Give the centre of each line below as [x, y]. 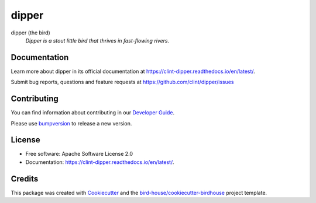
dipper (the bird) [31, 33]
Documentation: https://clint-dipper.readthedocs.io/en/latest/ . [100, 162]
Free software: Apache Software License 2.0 [79, 154]
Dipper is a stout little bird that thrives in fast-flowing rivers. [97, 40]
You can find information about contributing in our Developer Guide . [93, 113]
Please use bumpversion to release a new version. [71, 123]
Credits [25, 179]
